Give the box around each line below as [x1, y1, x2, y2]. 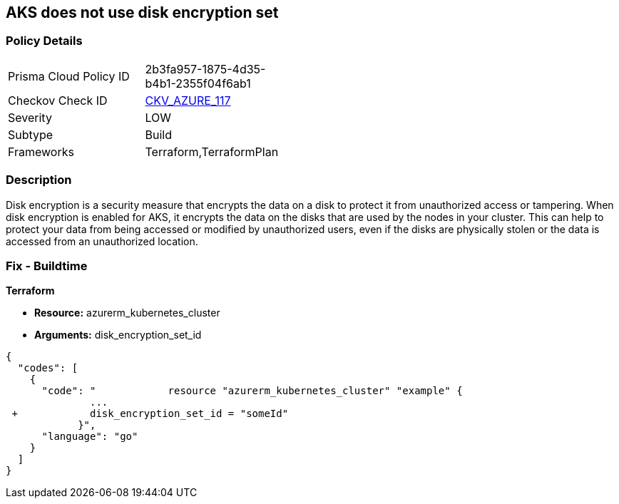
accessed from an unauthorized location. [6, 235, 198, 247]
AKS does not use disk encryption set [6, 4, 279, 21]
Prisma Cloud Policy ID [8, 68, 130, 83]
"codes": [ [17, 362, 78, 374]
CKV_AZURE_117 [145, 93, 231, 108]
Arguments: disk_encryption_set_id [34, 329, 202, 341]
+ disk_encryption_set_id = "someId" [11, 408, 289, 420]
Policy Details [6, 34, 83, 48]
